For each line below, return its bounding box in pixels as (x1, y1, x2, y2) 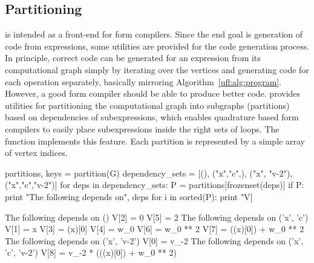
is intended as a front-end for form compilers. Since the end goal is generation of (5, 28, 303, 41)
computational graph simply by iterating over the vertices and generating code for (5, 63, 309, 76)
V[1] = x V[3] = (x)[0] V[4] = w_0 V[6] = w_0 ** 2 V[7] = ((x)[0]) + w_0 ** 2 (5, 222, 304, 235)
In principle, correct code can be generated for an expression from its (5, 51, 261, 64)
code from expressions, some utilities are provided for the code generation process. (5, 39, 310, 52)
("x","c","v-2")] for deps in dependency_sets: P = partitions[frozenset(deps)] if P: (5, 178, 304, 191)
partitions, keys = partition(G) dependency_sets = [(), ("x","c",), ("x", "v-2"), (5, 166, 293, 179)
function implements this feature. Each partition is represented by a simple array (5, 134, 305, 147)
